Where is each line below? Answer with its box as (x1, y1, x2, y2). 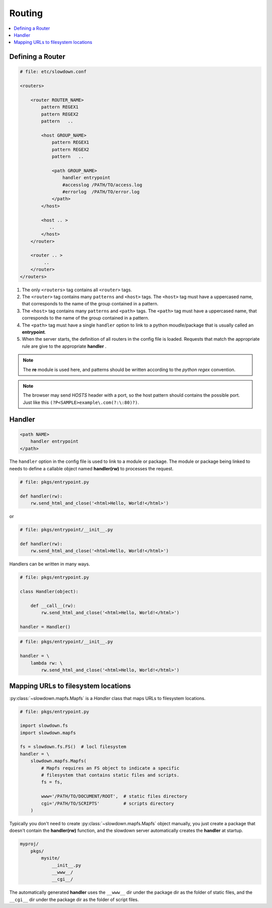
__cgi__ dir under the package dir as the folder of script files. (9, 896, 139, 902)
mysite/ (41, 856, 60, 861)
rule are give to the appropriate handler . (22, 343, 107, 349)
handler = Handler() (20, 624, 71, 629)
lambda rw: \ (30, 660, 63, 666)
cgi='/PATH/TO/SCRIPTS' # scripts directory (41, 800, 174, 806)
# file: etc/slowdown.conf (20, 69, 87, 75)
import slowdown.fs (20, 723, 68, 729)
